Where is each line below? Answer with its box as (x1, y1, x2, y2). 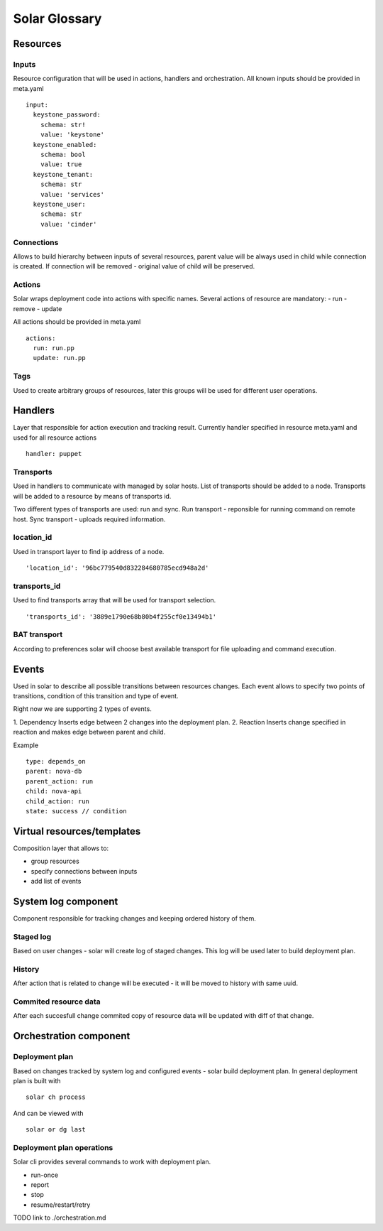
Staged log (13, 931, 52, 941)
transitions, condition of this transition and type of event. (13, 692, 179, 700)
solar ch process (26, 1093, 86, 1101)
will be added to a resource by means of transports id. (13, 492, 172, 500)
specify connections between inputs (30, 867, 138, 875)
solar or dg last (26, 1126, 86, 1134)
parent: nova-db (26, 767, 82, 776)
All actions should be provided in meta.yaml (13, 318, 141, 326)
